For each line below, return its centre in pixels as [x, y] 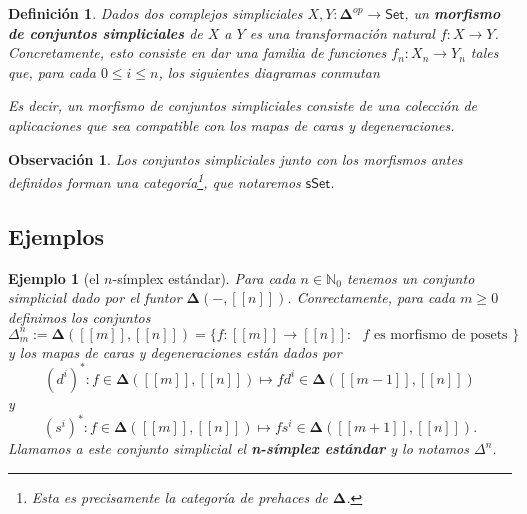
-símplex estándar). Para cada [204, 277]
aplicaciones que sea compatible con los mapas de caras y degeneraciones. [231, 124]
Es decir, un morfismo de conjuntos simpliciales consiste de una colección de [242, 105]
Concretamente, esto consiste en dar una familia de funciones [197, 52]
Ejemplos [56, 235]
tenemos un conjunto [410, 277]
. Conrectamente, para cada [371, 297]
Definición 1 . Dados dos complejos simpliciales [155, 13]
